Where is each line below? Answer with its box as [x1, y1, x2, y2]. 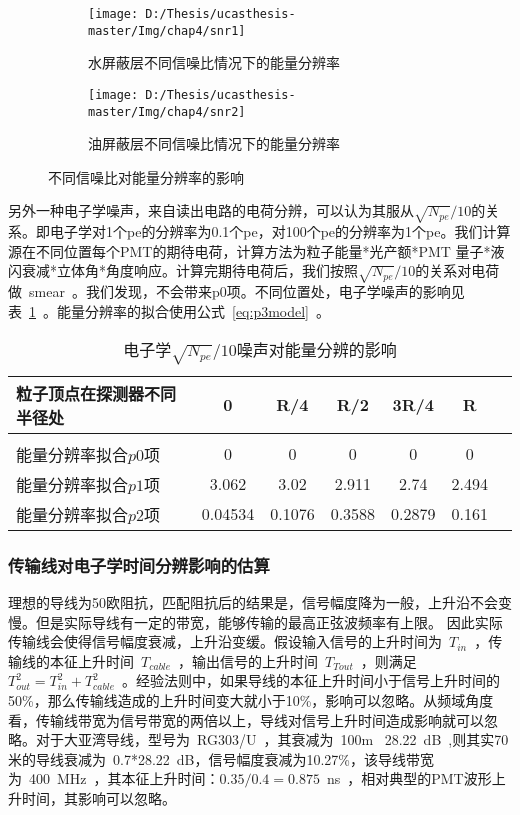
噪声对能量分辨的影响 [236, 338, 397, 362]
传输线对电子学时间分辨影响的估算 [8, 552, 270, 577]
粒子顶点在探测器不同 [16, 381, 177, 405]
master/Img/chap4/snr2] [88, 104, 246, 119]
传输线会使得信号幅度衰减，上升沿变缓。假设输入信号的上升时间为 [8, 631, 442, 652]
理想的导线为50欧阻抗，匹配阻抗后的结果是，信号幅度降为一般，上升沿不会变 [8, 592, 512, 613]
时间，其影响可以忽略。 [21, 788, 176, 809]
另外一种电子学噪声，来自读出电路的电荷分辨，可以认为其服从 [8, 200, 414, 221]
